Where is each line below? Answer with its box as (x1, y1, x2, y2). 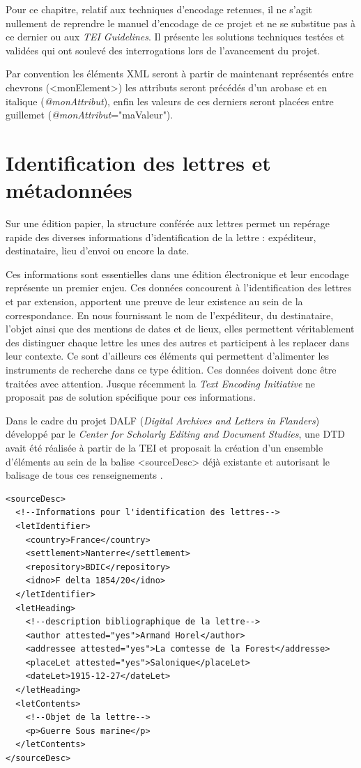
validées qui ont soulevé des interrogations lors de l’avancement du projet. (6, 43, 321, 57)
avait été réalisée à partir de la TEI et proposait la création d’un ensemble (6, 440, 323, 454)
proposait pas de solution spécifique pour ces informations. (6, 390, 256, 404)
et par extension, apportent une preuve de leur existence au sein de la (6, 294, 303, 309)
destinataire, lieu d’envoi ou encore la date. (6, 243, 190, 258)
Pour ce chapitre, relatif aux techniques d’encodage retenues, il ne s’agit (6, 2, 313, 16)
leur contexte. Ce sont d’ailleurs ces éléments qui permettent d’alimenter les (6, 348, 330, 363)
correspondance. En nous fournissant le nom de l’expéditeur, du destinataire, (6, 307, 334, 322)
